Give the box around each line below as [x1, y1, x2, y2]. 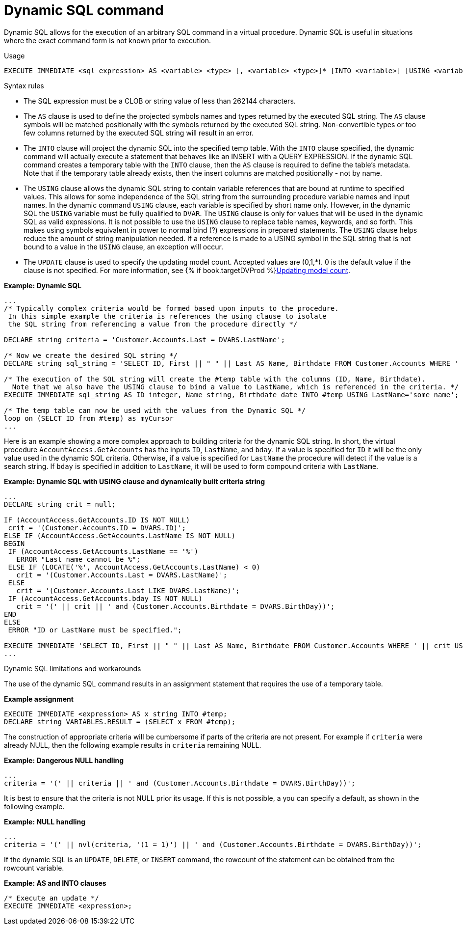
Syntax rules [4, 81, 44, 90]
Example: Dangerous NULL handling [4, 756, 124, 765]
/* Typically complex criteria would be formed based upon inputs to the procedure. [4, 304, 339, 312]
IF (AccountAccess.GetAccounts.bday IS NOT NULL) [8, 594, 203, 602]
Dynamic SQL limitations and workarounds [4, 664, 141, 673]
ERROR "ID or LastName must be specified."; [8, 626, 182, 634]
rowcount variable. [4, 863, 64, 872]
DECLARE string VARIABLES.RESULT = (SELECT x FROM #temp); [4, 717, 236, 726]
